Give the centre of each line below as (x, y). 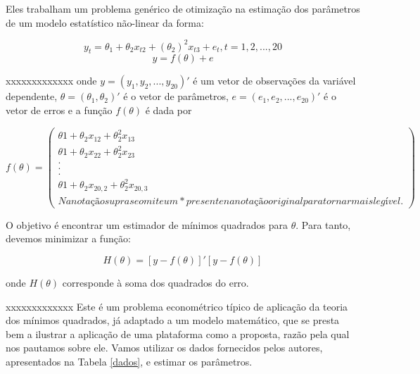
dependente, (32, 96)
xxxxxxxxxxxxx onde (51, 81)
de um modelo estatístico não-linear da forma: (105, 22)
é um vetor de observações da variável (274, 81)
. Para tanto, (323, 224)
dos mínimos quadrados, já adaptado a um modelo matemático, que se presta (173, 320)
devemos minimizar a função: (68, 238)
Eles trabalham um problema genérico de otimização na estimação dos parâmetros (183, 8)
